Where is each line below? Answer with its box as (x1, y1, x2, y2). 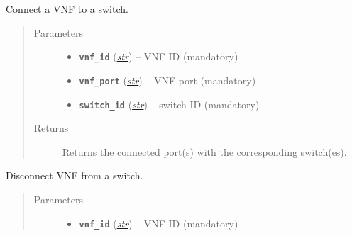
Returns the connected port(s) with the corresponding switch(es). (62, 144, 347, 159)
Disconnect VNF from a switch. (6, 168, 143, 183)
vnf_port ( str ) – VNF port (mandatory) (79, 72, 256, 87)
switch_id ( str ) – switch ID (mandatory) (79, 96, 260, 111)
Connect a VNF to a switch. (6, 1, 128, 16)
